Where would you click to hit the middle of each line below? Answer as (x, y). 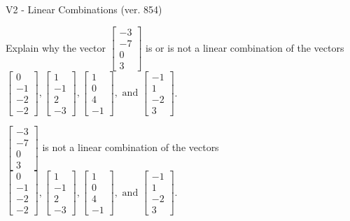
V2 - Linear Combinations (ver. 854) (84, 9)
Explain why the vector (56, 47)
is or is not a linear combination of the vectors (245, 47)
